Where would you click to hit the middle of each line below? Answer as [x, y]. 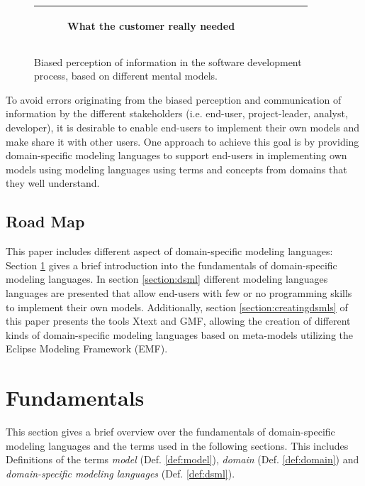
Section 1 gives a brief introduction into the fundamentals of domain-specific [172, 265]
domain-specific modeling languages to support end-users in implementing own [176, 155]
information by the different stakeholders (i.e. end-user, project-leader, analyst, [177, 113]
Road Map [45, 221]
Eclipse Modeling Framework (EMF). [87, 349]
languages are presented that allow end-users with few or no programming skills [179, 292]
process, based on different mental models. [126, 76]
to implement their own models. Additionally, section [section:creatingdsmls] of [177, 307]
